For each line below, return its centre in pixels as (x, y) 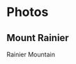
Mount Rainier (38, 38)
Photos (28, 12)
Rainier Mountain (31, 54)
